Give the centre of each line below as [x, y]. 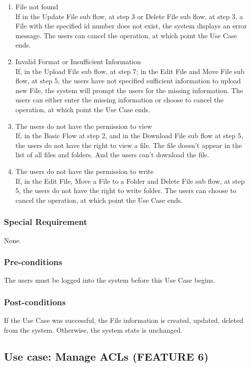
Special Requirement [46, 222]
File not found [37, 6]
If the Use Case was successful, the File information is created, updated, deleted [124, 320]
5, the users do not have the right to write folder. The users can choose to [126, 190]
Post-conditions [35, 302]
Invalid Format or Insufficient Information [78, 61]
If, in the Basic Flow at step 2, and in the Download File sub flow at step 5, [129, 135]
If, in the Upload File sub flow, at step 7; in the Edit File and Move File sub [130, 71]
